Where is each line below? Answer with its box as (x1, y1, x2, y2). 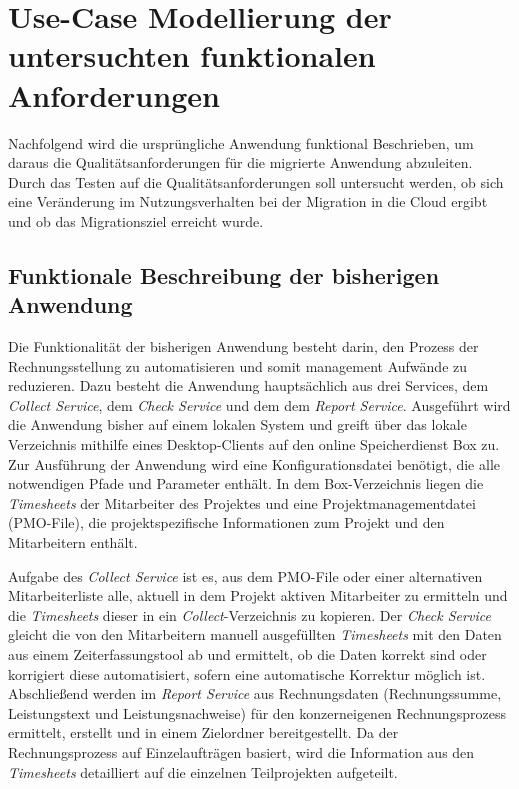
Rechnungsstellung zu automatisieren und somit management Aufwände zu (8, 355, 468, 376)
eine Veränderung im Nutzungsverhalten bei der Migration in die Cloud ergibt (8, 191, 488, 212)
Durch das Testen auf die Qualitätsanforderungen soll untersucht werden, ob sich (8, 171, 504, 192)
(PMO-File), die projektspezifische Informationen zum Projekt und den (8, 512, 445, 533)
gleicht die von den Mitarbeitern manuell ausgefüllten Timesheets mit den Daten (8, 624, 502, 645)
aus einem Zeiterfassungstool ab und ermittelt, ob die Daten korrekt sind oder (8, 643, 487, 664)
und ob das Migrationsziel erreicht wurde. (8, 210, 264, 231)
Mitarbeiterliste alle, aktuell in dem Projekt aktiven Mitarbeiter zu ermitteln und (8, 585, 508, 606)
